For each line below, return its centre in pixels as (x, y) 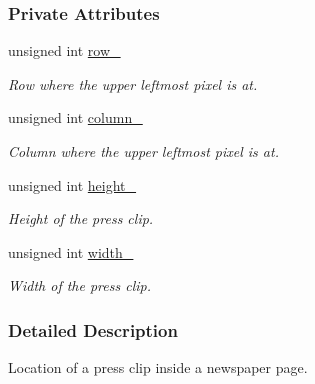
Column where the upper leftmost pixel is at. (143, 151)
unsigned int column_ (75, 117)
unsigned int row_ (64, 50)
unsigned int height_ (72, 184)
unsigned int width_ (71, 251)
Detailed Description (93, 329)
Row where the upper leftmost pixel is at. (133, 83)
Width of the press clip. (79, 285)
